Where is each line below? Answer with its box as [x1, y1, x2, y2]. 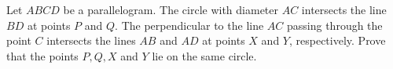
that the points [6, 47, 79, 64]
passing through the [287, 16, 383, 33]
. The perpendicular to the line [115, 16, 264, 33]
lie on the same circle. [152, 47, 257, 64]
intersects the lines [46, 32, 136, 49]
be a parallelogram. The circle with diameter [63, 2, 279, 17]
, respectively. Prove [288, 32, 386, 49]
